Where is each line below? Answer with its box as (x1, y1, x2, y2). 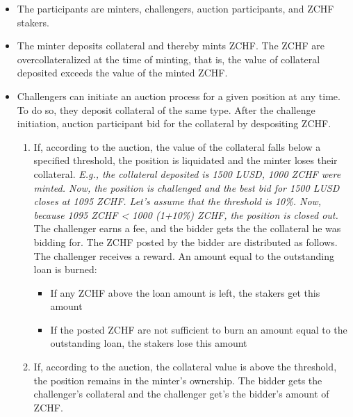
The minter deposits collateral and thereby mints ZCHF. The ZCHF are (17, 38, 325, 53)
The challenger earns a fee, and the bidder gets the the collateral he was (33, 221, 341, 236)
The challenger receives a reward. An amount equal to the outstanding (33, 248, 334, 263)
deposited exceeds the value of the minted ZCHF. (17, 65, 228, 80)
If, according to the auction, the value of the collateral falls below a (33, 139, 321, 154)
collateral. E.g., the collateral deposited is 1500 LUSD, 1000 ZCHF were (33, 166, 341, 181)
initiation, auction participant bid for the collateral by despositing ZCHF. (17, 116, 331, 131)
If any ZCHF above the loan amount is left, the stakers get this (50, 285, 320, 300)
